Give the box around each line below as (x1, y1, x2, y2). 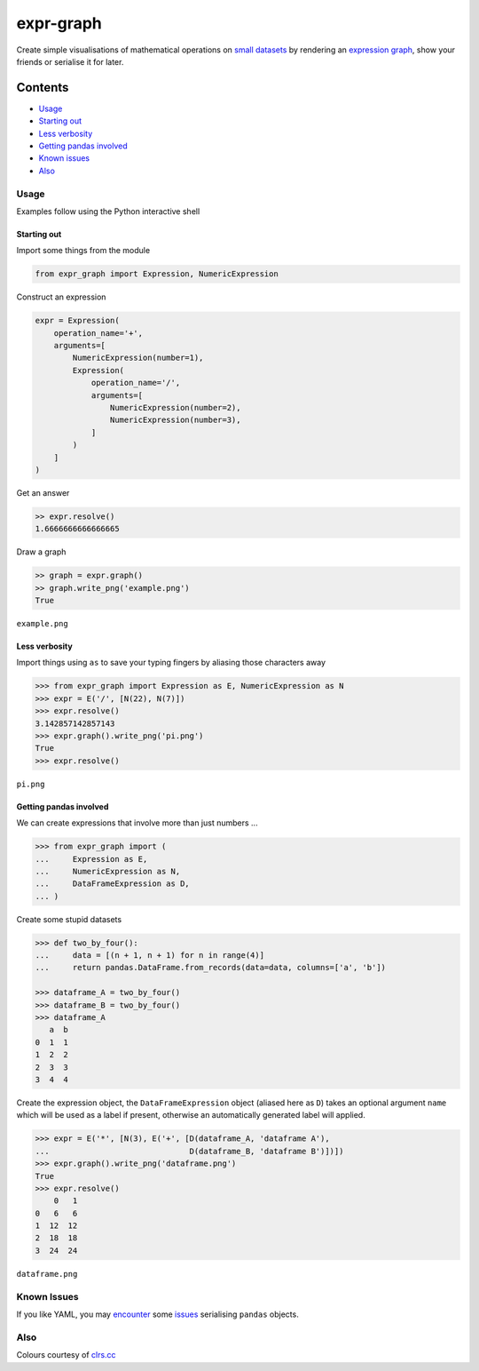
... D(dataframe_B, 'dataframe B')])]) (35, 1146, 344, 1156)
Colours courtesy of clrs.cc (16, 1350, 116, 1360)
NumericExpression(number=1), (72, 353, 204, 363)
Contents (16, 80, 69, 95)
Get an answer (16, 487, 70, 498)
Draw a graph (16, 546, 67, 557)
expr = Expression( (35, 315, 120, 326)
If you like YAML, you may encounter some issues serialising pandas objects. (16, 1309, 299, 1319)
